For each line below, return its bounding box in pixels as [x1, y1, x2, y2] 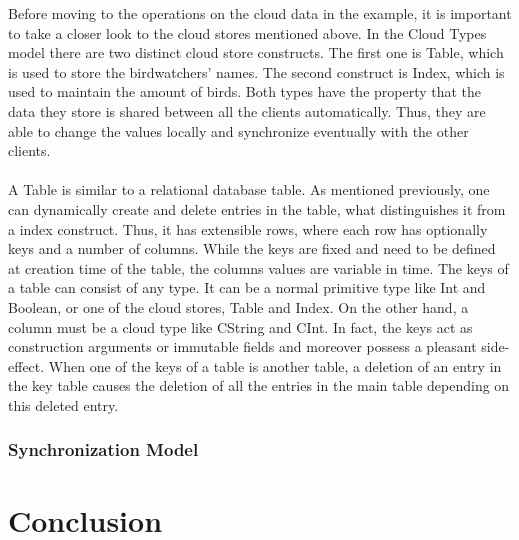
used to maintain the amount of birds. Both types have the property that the [8, 81, 482, 102]
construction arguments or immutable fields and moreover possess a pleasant [8, 336, 477, 357]
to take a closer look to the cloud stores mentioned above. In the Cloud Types [8, 22, 487, 43]
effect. [8, 355, 45, 376]
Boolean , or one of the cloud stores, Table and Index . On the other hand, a [8, 296, 469, 317]
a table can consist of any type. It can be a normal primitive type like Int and [8, 277, 486, 298]
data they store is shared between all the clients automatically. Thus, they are [8, 100, 486, 121]
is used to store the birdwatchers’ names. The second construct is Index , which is [8, 61, 505, 82]
